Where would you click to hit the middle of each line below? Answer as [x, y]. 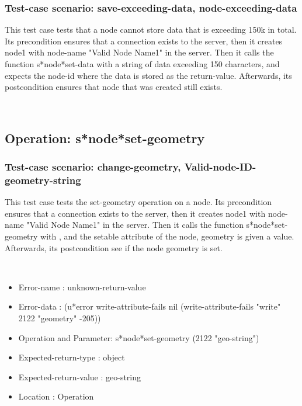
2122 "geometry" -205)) [60, 318]
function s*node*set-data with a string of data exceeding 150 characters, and [142, 64]
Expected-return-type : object [72, 357]
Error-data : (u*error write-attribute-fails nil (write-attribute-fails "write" [150, 306]
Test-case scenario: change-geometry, [93, 167]
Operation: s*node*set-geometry [105, 138]
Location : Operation [56, 396]
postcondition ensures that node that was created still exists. [114, 87]
